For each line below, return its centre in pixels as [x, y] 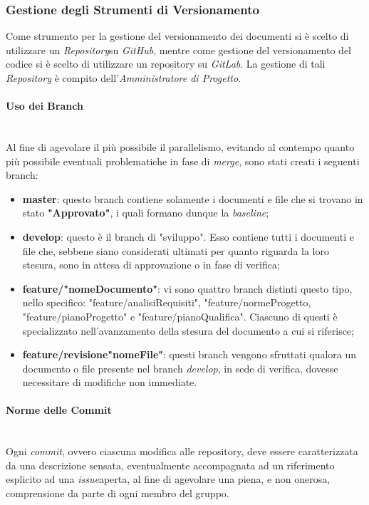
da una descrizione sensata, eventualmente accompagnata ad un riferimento [170, 465]
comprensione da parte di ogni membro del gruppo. [118, 493]
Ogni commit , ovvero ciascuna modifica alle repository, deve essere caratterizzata [182, 451]
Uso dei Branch [45, 106]
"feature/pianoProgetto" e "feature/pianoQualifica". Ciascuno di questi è [180, 316]
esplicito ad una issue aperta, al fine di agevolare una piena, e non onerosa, [168, 479]
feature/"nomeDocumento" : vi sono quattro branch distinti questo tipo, [187, 288]
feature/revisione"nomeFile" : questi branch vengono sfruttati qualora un [189, 354]
